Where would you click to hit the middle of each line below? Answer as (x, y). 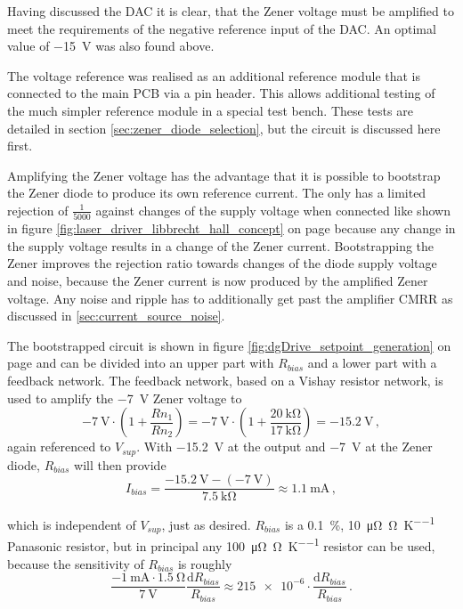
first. (20, 146)
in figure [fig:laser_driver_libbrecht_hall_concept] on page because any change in (231, 228)
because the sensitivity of (76, 563)
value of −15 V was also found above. (111, 46)
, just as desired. (206, 524)
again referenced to (59, 447)
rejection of (38, 210)
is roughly (205, 563)
